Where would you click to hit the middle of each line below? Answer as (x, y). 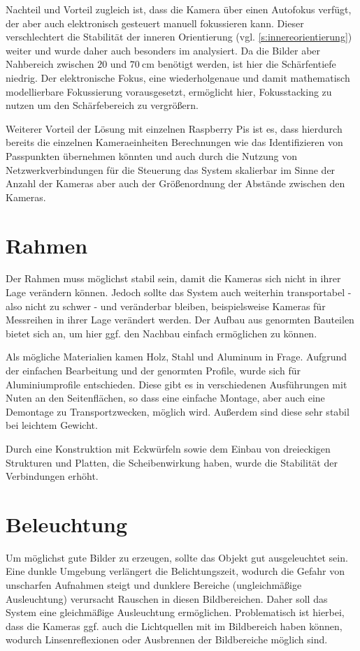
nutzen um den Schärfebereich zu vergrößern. (102, 105)
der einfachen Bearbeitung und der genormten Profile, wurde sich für (153, 370)
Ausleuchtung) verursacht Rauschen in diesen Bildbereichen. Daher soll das (167, 598)
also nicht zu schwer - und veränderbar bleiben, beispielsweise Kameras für (166, 306)
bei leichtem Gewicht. (52, 425)
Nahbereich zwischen (50, 64)
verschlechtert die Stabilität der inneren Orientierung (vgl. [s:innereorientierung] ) (179, 37)
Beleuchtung (67, 524)
